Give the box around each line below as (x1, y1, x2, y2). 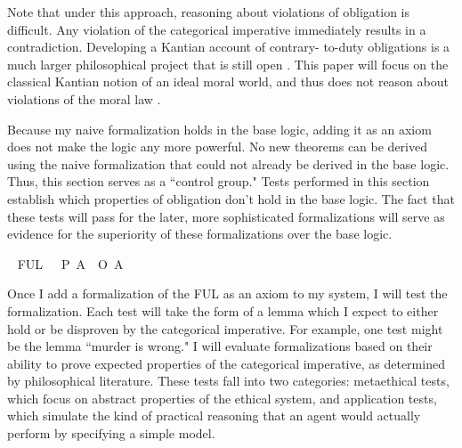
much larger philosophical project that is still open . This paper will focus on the (7, 54, 449, 73)
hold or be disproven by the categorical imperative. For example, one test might (7, 319, 443, 338)
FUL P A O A (17, 254, 124, 273)
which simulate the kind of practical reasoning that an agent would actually (7, 406, 421, 425)
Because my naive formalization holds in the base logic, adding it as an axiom (7, 119, 432, 138)
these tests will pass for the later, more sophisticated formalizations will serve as (7, 207, 445, 225)
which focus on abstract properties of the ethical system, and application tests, (7, 388, 437, 407)
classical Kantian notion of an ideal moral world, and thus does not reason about (7, 72, 449, 91)
